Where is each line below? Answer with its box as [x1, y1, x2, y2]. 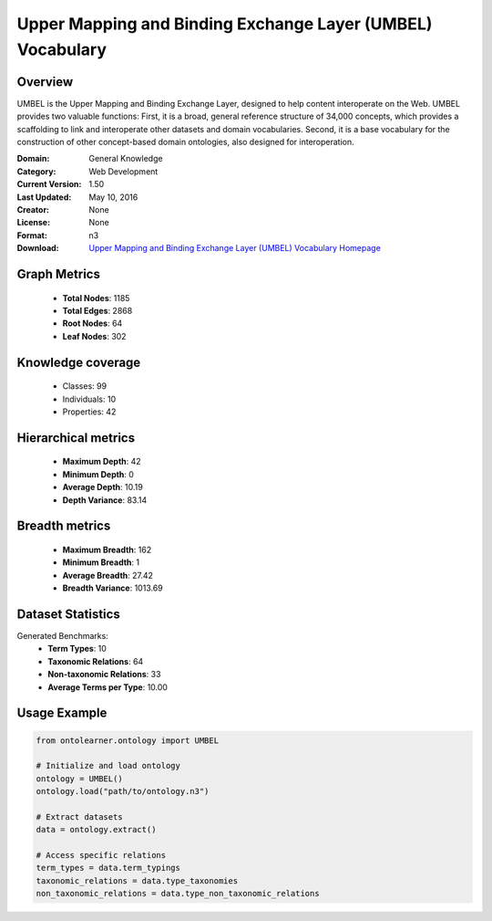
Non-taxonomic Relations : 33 [47, 669, 161, 680]
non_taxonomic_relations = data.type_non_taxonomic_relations [36, 888, 320, 899]
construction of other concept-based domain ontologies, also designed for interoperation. [16, 137, 354, 148]
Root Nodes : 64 [62, 318, 123, 329]
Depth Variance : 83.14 [62, 494, 148, 506]
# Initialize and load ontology [36, 760, 181, 771]
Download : [16, 243, 59, 254]
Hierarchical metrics [16, 430, 136, 445]
